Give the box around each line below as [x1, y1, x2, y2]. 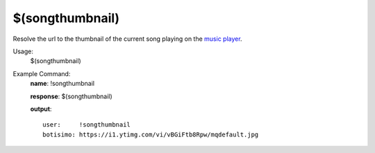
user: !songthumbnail [42, 121, 131, 129]
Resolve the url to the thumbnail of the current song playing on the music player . [12, 35, 242, 43]
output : [30, 105, 52, 113]
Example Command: [12, 69, 71, 78]
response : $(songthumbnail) [30, 92, 112, 100]
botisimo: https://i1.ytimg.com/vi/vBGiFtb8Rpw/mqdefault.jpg [42, 130, 259, 138]
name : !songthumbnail [30, 80, 95, 88]
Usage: [12, 47, 34, 55]
